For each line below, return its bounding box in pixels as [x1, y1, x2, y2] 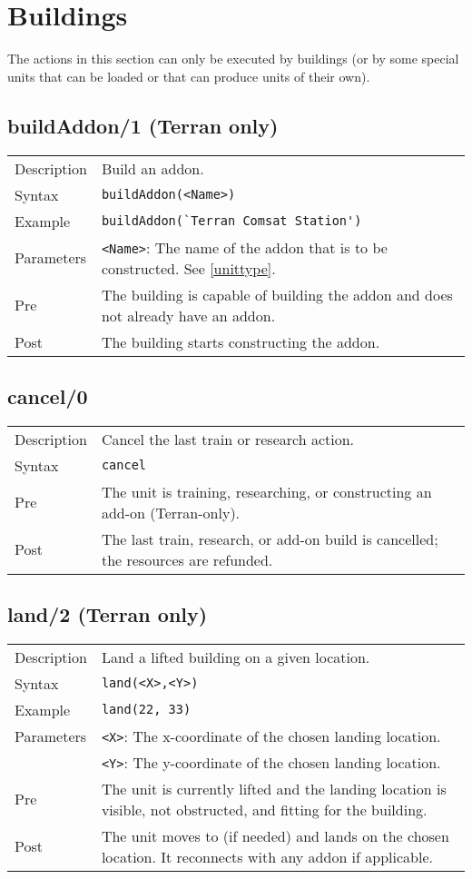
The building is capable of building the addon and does [101, 283, 453, 305]
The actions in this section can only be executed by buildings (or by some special [7, 49, 459, 68]
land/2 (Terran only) [7, 600, 208, 628]
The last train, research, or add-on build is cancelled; [101, 528, 438, 549]
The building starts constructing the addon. [101, 331, 380, 352]
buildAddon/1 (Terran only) [7, 111, 279, 139]
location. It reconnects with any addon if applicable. [101, 845, 433, 867]
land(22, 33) [101, 702, 192, 717]
